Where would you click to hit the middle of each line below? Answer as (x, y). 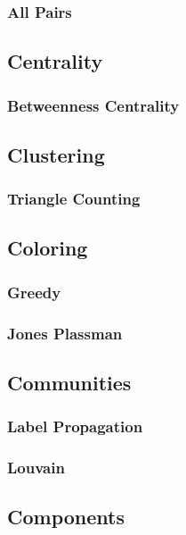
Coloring (48, 248)
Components (66, 517)
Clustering (56, 154)
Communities (69, 382)
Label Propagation (75, 426)
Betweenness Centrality (93, 105)
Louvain (36, 468)
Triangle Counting (74, 199)
